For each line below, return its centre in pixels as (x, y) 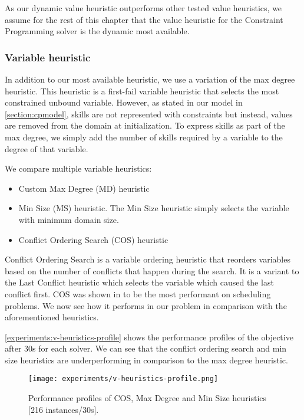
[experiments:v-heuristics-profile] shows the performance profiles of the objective (149, 337)
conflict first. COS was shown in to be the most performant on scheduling (138, 293)
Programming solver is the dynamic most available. (97, 31)
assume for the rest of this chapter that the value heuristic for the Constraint (144, 19)
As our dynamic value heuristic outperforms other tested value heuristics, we (143, 8)
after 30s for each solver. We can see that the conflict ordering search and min (146, 348)
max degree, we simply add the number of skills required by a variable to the (144, 137)
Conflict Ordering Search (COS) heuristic (93, 239)
